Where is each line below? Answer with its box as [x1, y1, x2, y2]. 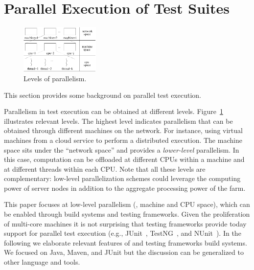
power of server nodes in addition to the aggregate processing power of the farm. [4, 182, 246, 193]
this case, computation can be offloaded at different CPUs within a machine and [4, 154, 245, 164]
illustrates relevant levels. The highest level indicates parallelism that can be [4, 115, 233, 126]
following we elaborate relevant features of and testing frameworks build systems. [4, 237, 247, 247]
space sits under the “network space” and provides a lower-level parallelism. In [4, 144, 239, 155]
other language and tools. [4, 257, 80, 267]
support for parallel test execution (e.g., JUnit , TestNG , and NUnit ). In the [4, 228, 241, 238]
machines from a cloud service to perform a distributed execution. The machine [4, 135, 242, 145]
